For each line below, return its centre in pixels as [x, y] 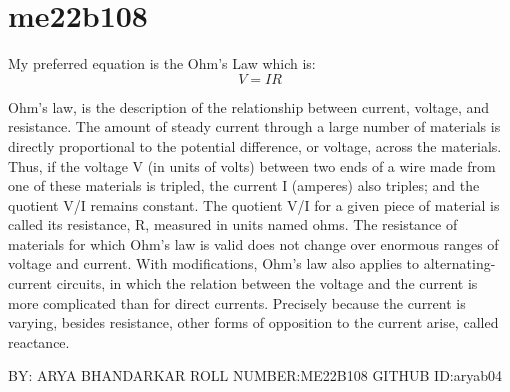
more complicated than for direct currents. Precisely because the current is [237, 302]
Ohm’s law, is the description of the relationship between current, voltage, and [249, 106]
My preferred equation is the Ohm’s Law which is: [162, 63]
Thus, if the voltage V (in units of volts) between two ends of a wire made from [252, 165]
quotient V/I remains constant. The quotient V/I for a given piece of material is [254, 204]
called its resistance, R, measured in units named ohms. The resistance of [233, 224]
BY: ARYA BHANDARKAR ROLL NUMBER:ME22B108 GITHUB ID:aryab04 [255, 375]
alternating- [459, 263]
